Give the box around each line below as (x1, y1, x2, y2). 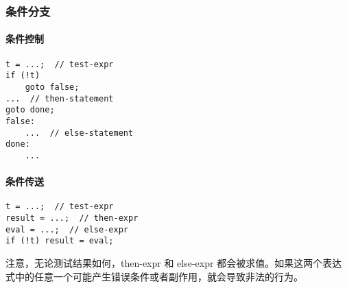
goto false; (25, 82, 80, 92)
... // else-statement (25, 128, 134, 138)
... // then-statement (5, 93, 114, 104)
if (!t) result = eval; (5, 236, 114, 246)
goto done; (5, 105, 55, 115)
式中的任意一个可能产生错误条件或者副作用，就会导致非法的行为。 (5, 269, 303, 283)
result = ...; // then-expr (5, 213, 139, 223)
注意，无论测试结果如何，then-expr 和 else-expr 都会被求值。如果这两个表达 (5, 255, 342, 269)
